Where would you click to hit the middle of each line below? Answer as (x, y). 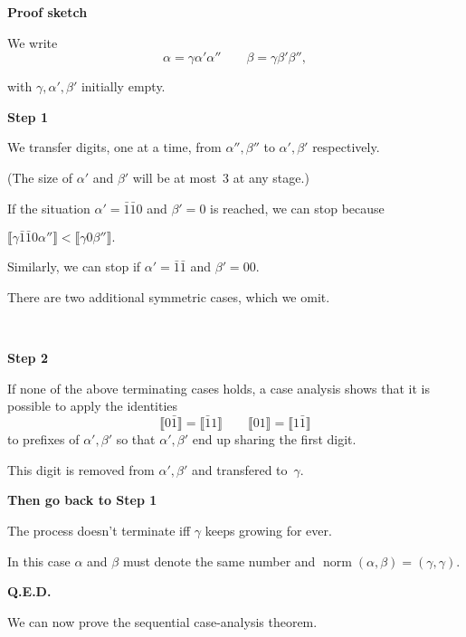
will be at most (175, 177)
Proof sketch (48, 12)
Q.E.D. (29, 591)
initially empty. (123, 86)
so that (136, 439)
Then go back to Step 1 (82, 500)
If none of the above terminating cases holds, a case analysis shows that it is (219, 388)
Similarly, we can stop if (74, 266)
